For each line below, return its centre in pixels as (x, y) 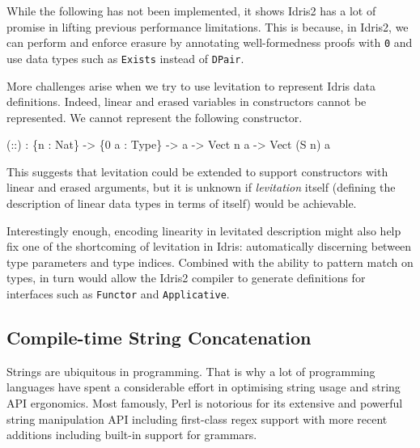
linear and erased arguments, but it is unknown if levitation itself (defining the (201, 187)
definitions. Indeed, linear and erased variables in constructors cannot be (187, 101)
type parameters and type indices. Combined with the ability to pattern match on (210, 262)
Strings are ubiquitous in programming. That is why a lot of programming (191, 371)
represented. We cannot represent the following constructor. (155, 117)
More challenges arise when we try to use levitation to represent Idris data (191, 85)
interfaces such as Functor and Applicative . (118, 294)
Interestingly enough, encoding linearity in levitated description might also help (204, 230)
